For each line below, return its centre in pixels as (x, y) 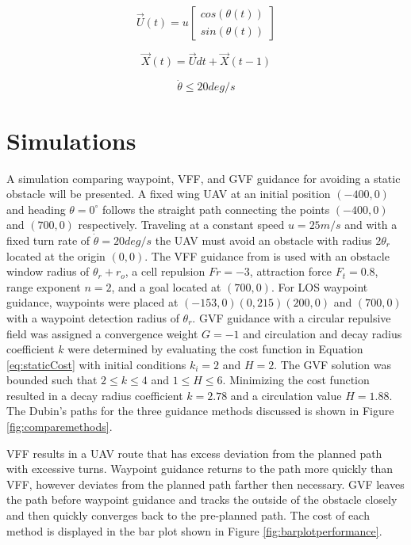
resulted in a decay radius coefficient (95, 395)
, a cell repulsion (165, 271)
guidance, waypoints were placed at (92, 302)
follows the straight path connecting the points (216, 209)
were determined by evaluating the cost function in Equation (215, 349)
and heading (36, 209)
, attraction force (290, 271)
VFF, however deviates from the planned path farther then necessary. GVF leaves (205, 484)
